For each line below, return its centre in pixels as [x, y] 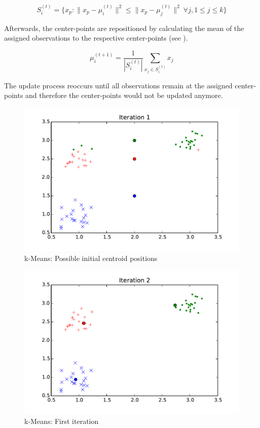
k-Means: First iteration [62, 421]
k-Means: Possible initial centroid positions [91, 258]
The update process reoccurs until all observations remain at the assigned [118, 85]
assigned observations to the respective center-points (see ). [96, 38]
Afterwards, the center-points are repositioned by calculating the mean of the [124, 28]
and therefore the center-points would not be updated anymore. [124, 95]
